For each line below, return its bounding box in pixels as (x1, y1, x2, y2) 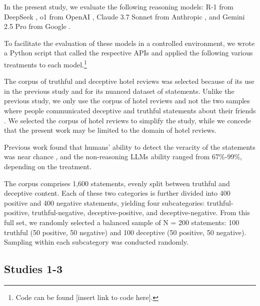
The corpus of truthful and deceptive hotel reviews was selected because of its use (4, 76, 254, 86)
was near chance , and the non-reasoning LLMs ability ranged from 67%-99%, (4, 151, 242, 162)
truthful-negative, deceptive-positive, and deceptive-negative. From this (31, 207, 250, 218)
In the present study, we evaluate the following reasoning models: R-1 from (4, 1, 233, 11)
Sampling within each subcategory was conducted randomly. (4, 237, 188, 247)
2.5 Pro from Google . (4, 21, 71, 31)
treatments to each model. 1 (4, 57, 87, 69)
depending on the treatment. (4, 161, 92, 171)
